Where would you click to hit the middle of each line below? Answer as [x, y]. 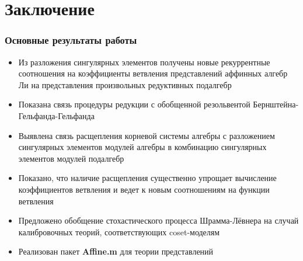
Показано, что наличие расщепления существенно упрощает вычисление [147, 178]
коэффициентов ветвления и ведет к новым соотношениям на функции [144, 189]
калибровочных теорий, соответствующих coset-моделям [119, 232]
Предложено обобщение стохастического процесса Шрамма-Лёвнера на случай [159, 220]
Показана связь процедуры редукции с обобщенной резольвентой [134, 104]
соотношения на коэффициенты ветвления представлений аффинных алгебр [153, 73]
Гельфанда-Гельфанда [56, 115]
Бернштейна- [276, 104]
